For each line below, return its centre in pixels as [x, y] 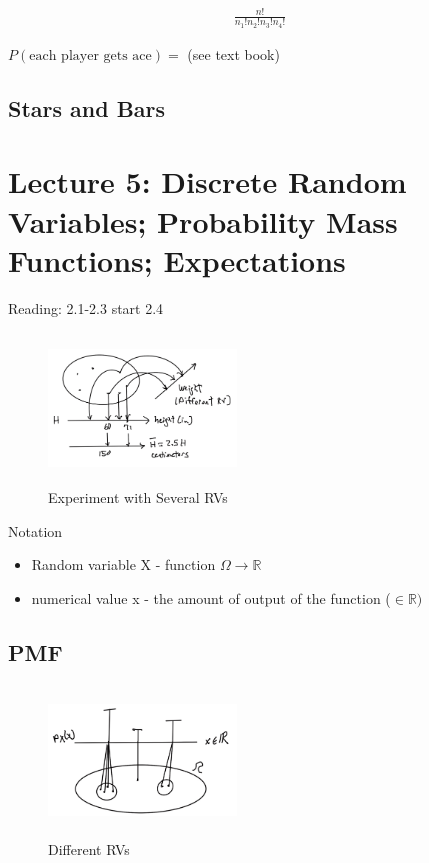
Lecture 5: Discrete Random [207, 181]
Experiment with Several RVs [138, 497]
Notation [35, 530]
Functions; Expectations [177, 259]
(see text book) [233, 53]
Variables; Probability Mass [203, 220]
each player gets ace [90, 55]
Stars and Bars [87, 107]
